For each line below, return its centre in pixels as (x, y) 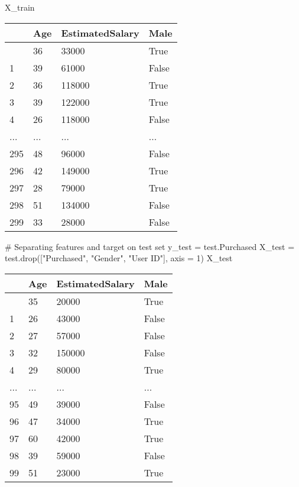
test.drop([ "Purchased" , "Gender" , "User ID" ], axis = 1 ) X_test (119, 258)
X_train (20, 7)
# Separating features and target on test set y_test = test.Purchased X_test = (150, 246)
